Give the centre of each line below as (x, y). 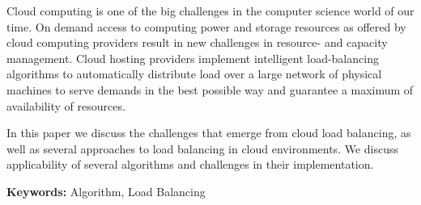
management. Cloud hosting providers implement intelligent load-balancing (193, 58)
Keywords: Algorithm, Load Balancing (106, 191)
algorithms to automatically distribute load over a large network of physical (194, 74)
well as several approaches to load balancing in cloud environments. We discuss (203, 148)
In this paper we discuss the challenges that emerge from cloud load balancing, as (209, 133)
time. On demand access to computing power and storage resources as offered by (206, 26)
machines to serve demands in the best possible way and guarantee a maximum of (210, 89)
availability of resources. (66, 105)
